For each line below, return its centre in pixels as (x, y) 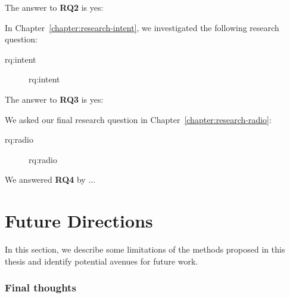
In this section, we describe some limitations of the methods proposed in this (145, 249)
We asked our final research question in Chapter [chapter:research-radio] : (138, 119)
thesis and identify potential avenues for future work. (102, 261)
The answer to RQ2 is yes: (54, 7)
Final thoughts (40, 288)
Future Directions (79, 221)
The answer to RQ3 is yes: (54, 99)
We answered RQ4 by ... (50, 179)
